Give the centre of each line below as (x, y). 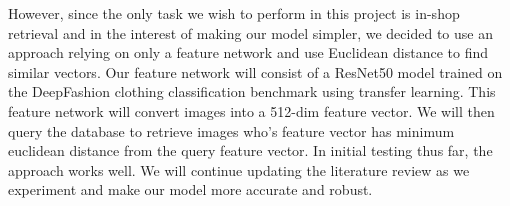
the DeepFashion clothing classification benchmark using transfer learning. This (252, 91)
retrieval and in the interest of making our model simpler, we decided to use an (250, 32)
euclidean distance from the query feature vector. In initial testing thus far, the (250, 150)
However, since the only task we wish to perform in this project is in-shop (234, 13)
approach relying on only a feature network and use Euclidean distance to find (248, 52)
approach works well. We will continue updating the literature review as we (239, 169)
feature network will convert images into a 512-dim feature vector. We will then (251, 110)
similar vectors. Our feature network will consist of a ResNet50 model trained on (255, 71)
